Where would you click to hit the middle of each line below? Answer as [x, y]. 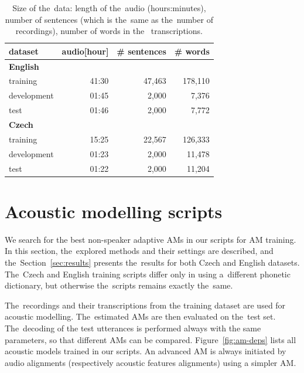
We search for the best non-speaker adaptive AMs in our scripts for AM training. [151, 239]
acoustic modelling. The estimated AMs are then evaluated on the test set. [140, 316]
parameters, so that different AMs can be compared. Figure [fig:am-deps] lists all [151, 339]
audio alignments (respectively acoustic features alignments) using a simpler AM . [151, 362]
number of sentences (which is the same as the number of [109, 19]
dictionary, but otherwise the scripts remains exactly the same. [119, 285]
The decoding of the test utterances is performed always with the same [133, 328]
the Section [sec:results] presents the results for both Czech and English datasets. [152, 262]
